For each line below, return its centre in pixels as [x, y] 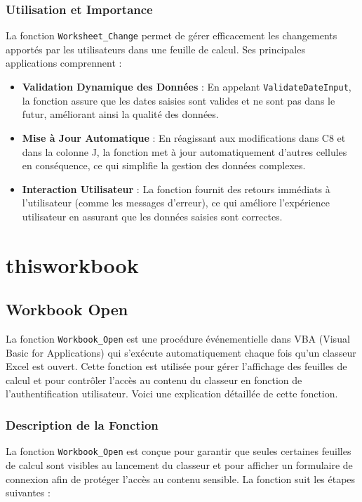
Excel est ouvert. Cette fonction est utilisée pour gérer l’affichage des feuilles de [176, 366]
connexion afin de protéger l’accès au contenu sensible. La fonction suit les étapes [181, 478]
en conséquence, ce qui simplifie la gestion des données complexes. [164, 165]
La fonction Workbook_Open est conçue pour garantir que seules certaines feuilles [179, 451]
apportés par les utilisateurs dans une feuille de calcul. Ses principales [155, 49]
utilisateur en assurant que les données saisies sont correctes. [152, 216]
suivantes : [28, 493]
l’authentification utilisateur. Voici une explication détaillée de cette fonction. [172, 394]
